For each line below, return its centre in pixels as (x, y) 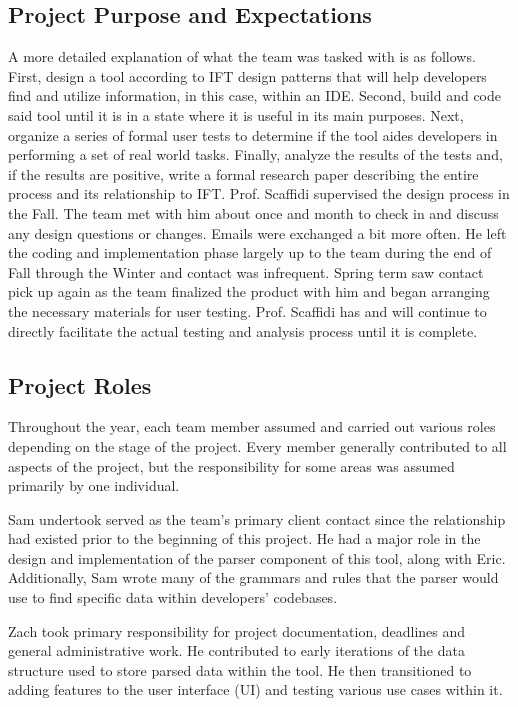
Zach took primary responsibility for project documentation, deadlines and (237, 630)
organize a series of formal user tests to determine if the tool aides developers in (253, 134)
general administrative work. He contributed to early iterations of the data (236, 650)
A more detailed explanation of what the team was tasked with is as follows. (242, 56)
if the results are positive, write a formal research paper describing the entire (243, 173)
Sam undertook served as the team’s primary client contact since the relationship (257, 518)
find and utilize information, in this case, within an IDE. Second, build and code (254, 95)
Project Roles (80, 384)
